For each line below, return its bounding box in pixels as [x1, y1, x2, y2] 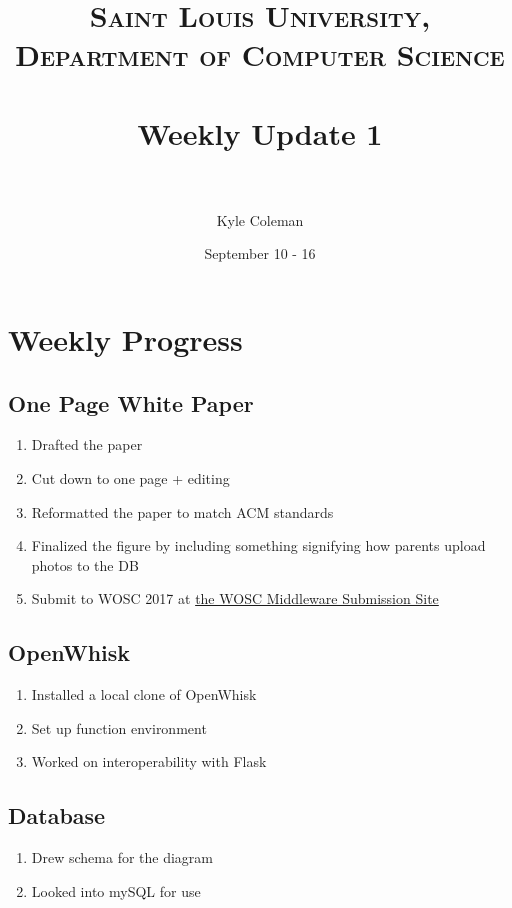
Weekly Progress [8, 319, 243, 360]
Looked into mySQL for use [31, 880, 201, 901]
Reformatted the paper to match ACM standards [31, 501, 334, 522]
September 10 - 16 [204, 243, 316, 264]
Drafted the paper [31, 434, 143, 455]
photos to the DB [31, 554, 139, 575]
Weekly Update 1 [137, 112, 383, 153]
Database [8, 800, 106, 831]
